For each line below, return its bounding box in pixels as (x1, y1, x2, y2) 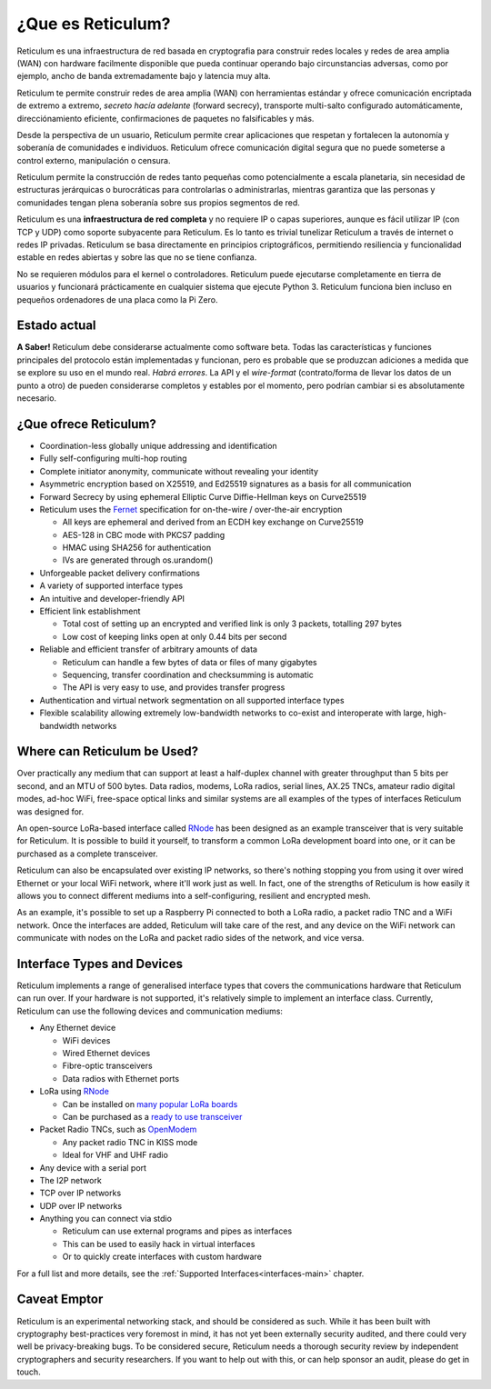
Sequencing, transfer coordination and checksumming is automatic (62, 669, 314, 680)
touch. (16, 1366, 41, 1377)
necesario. (16, 393, 57, 404)
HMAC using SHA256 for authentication (62, 542, 212, 554)
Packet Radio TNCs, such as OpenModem (39, 1124, 197, 1135)
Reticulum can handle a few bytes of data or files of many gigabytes (62, 656, 317, 667)
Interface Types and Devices (16, 955, 184, 972)
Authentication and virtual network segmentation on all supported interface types (39, 694, 345, 705)
